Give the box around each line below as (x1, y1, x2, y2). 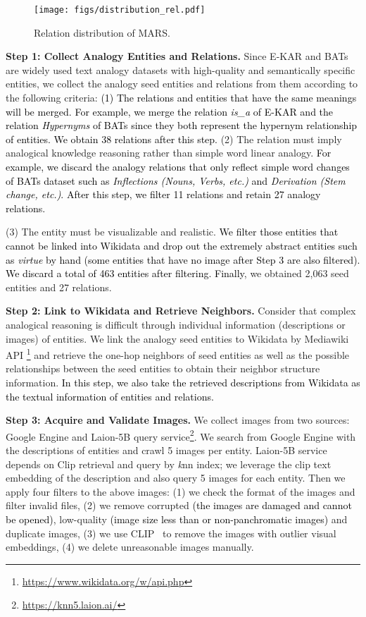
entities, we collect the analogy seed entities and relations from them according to (6, 76, 358, 91)
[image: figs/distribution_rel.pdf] (34, 5, 206, 15)
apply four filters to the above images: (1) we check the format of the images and (6, 484, 355, 499)
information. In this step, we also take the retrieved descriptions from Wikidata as (6, 374, 360, 389)
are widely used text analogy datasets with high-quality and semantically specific (6, 62, 355, 77)
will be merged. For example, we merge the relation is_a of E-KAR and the (6, 104, 334, 118)
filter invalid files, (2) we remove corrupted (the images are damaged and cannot (6, 498, 352, 513)
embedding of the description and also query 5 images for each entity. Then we (6, 470, 346, 485)
